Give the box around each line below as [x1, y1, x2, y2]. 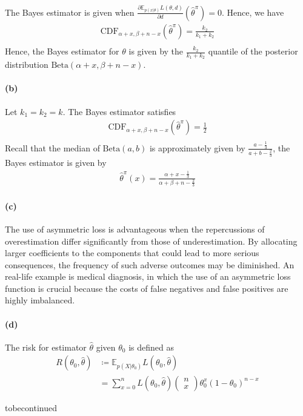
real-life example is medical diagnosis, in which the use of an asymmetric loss [5, 270, 291, 283]
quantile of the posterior [208, 45, 298, 58]
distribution [5, 58, 48, 71]
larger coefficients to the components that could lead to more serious [5, 246, 259, 259]
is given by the [128, 45, 184, 58]
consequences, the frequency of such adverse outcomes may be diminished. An [5, 258, 295, 271]
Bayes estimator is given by [5, 156, 107, 169]
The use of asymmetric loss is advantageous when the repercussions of [5, 222, 265, 235]
